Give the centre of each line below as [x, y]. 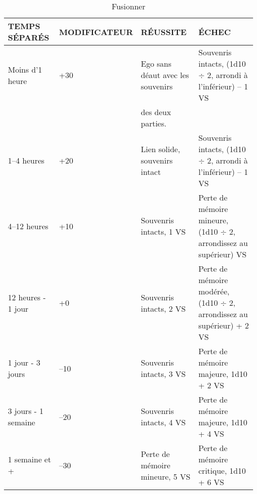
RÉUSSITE [164, 32]
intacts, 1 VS [163, 231]
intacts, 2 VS [163, 308]
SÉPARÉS [29, 37]
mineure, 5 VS [166, 476]
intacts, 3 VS [163, 374]
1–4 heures [26, 160]
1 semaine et [30, 459]
